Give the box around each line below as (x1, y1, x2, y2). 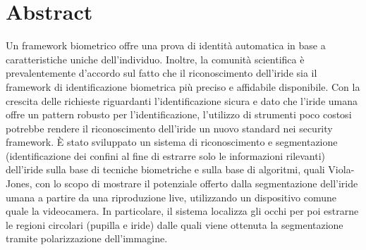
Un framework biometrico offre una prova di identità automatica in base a (6, 38, 326, 53)
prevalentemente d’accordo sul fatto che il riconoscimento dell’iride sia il (6, 65, 317, 80)
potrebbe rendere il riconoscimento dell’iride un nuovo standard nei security (6, 120, 333, 135)
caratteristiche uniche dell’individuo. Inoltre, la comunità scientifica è (6, 51, 305, 66)
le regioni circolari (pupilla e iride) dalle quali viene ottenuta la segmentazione (6, 217, 343, 232)
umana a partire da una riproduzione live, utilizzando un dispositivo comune (6, 189, 336, 204)
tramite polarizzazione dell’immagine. (6, 231, 168, 246)
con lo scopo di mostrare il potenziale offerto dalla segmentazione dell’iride (35, 176, 358, 191)
